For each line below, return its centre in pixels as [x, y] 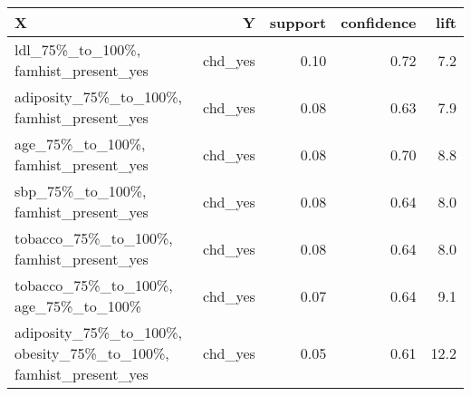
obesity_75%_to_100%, [92, 353]
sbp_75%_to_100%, [81, 191]
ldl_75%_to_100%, [78, 49]
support [298, 22]
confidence [379, 22]
